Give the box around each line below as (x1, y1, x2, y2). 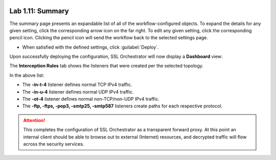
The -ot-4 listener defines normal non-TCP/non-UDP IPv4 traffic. (22, 96, 159, 102)
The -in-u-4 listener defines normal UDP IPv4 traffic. (22, 88, 134, 95)
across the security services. (23, 141, 84, 147)
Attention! (23, 117, 45, 123)
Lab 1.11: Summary (9, 7, 69, 15)
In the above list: (9, 72, 44, 78)
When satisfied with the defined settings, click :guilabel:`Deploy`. (22, 44, 159, 50)
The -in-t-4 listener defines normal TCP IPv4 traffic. (22, 82, 132, 88)
